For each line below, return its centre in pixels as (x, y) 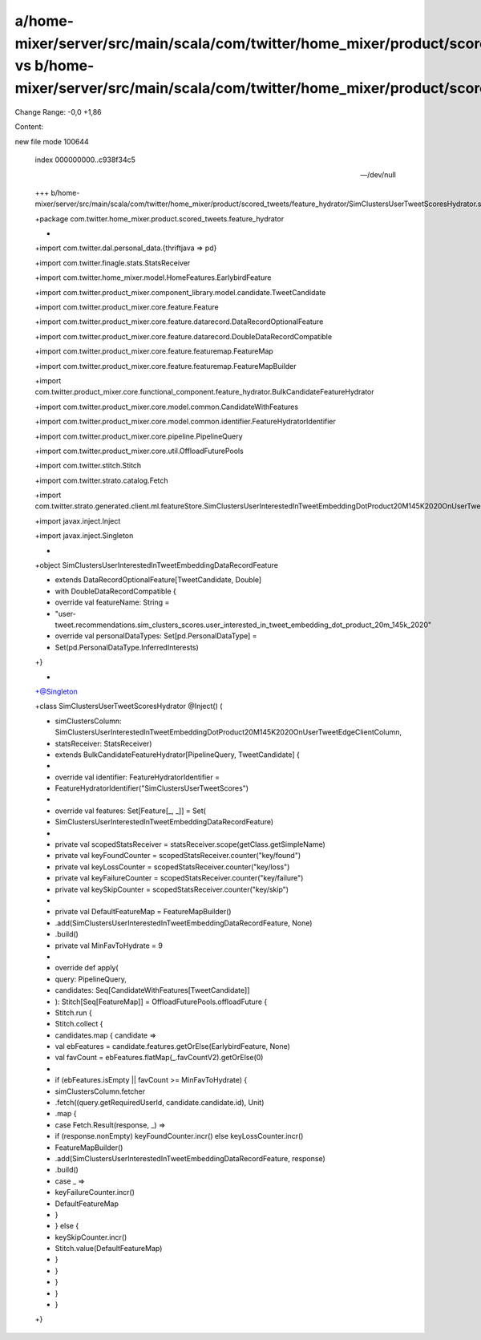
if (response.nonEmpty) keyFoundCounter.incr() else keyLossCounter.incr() (179, 1136)
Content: (29, 127)
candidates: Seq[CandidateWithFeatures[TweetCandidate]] (152, 990)
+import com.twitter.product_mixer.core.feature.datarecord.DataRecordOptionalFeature (179, 322)
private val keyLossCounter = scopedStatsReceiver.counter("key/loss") (172, 867)
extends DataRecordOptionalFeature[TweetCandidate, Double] (158, 580)
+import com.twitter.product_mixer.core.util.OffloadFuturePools (139, 451)
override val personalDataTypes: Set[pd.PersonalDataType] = (156, 636)
